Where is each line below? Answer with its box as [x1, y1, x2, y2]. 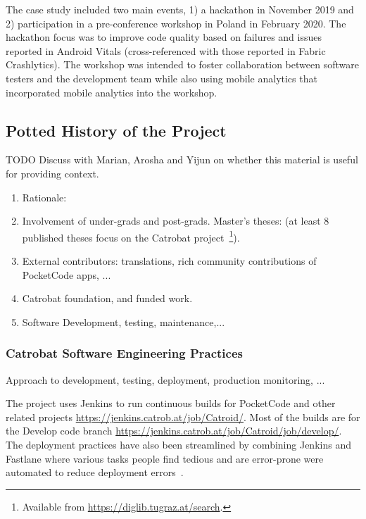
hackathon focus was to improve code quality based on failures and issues [6, 30, 322, 44]
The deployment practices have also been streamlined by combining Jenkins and [6, 437, 351, 451]
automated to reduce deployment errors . [6, 465, 184, 480]
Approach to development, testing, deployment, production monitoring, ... [6, 372, 325, 387]
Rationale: [22, 189, 67, 204]
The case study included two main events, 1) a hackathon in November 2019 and [6, 2, 354, 16]
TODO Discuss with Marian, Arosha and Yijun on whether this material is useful [6, 152, 358, 167]
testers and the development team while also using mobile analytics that [6, 70, 317, 85]
